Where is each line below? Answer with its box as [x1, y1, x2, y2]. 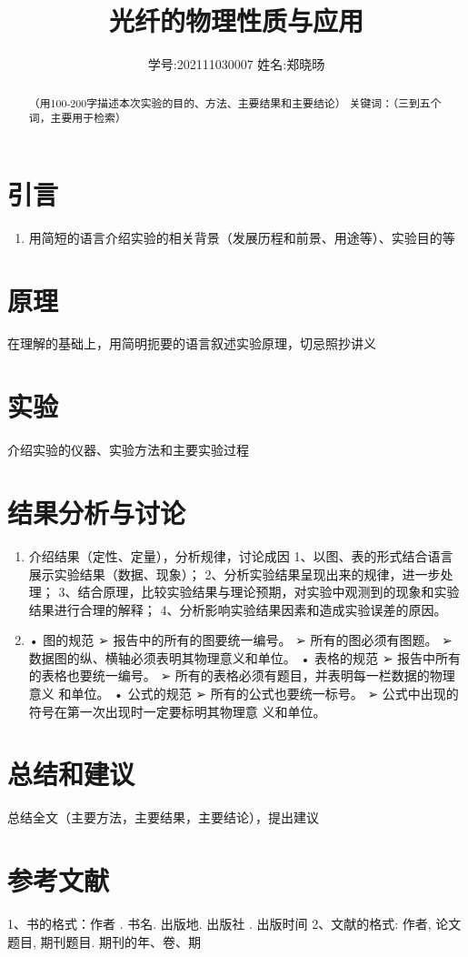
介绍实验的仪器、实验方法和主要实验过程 [7, 440, 249, 459]
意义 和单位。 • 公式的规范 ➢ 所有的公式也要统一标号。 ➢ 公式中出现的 [28, 684, 459, 703]
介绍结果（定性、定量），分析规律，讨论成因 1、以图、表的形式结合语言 [28, 546, 453, 565]
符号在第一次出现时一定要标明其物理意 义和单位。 [28, 701, 326, 720]
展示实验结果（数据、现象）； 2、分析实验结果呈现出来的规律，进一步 [28, 564, 441, 583]
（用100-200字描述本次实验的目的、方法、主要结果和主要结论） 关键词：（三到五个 [28, 95, 442, 110]
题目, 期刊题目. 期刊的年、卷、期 [7, 932, 202, 951]
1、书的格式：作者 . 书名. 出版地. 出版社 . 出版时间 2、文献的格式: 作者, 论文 [7, 914, 462, 933]
